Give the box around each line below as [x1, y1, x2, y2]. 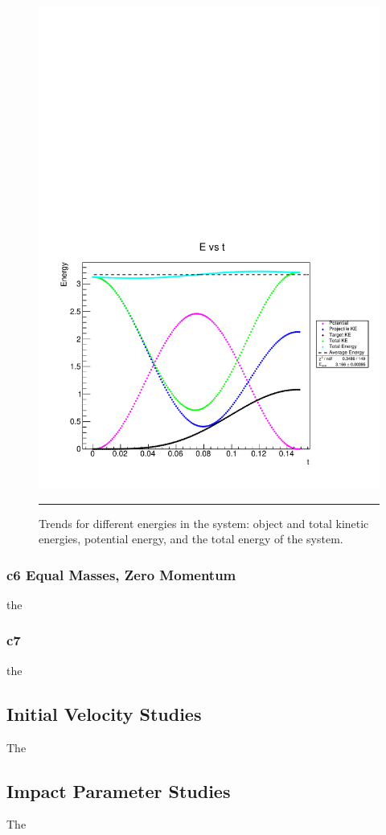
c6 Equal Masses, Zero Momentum [6, 564, 236, 584]
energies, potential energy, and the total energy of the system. [39, 530, 343, 547]
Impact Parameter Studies [6, 778, 231, 803]
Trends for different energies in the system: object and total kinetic [39, 514, 369, 531]
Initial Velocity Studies [6, 701, 202, 726]
